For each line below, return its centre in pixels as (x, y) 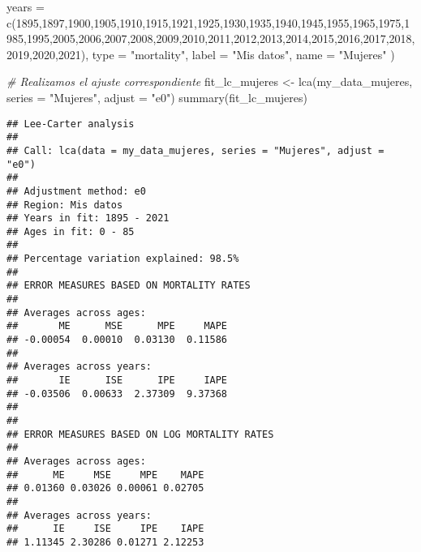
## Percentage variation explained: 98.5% (123, 259)
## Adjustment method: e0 (76, 191)
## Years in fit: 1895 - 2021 (88, 218)
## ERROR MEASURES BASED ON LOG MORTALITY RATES (140, 434)
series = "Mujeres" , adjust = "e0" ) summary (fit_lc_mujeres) (157, 97)
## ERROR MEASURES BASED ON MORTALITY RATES (129, 286)
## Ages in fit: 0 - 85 (71, 231)
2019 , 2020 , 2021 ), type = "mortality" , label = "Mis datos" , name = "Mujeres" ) (201, 54)
